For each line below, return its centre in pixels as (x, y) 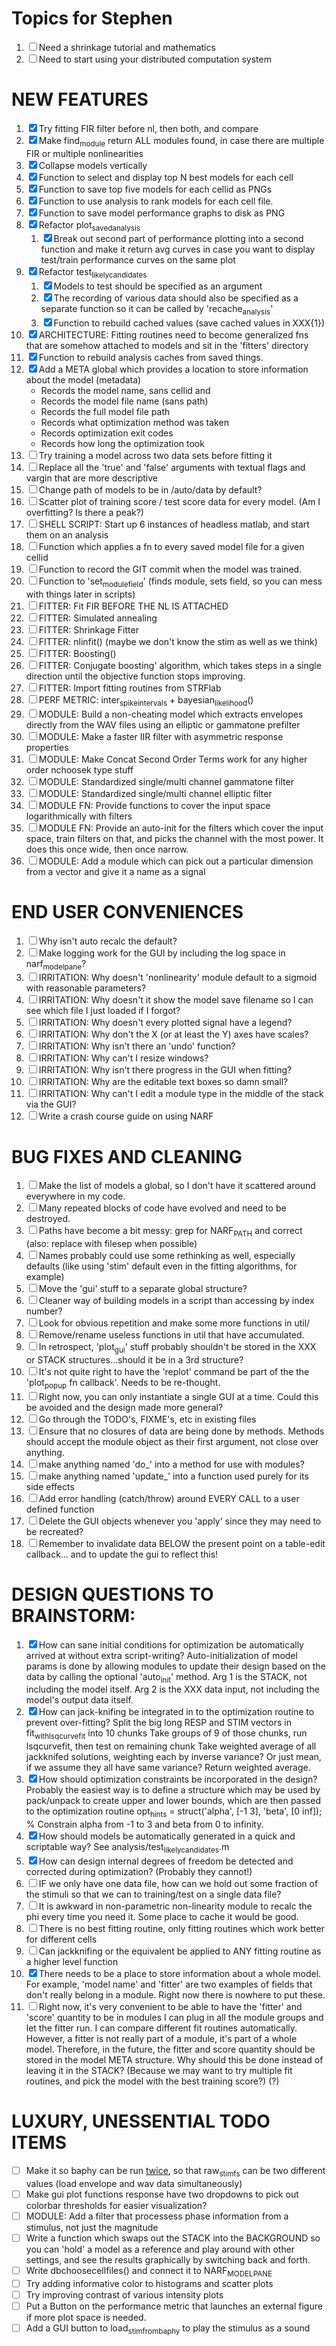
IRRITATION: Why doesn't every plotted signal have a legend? (165, 1023)
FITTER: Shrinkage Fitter (88, 629)
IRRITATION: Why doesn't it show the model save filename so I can (176, 1000)
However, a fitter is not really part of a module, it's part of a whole (161, 2038)
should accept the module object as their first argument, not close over (172, 1441)
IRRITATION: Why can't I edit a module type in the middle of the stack (181, 1094)
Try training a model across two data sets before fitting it (155, 456)
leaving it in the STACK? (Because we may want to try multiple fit (159, 2070)
